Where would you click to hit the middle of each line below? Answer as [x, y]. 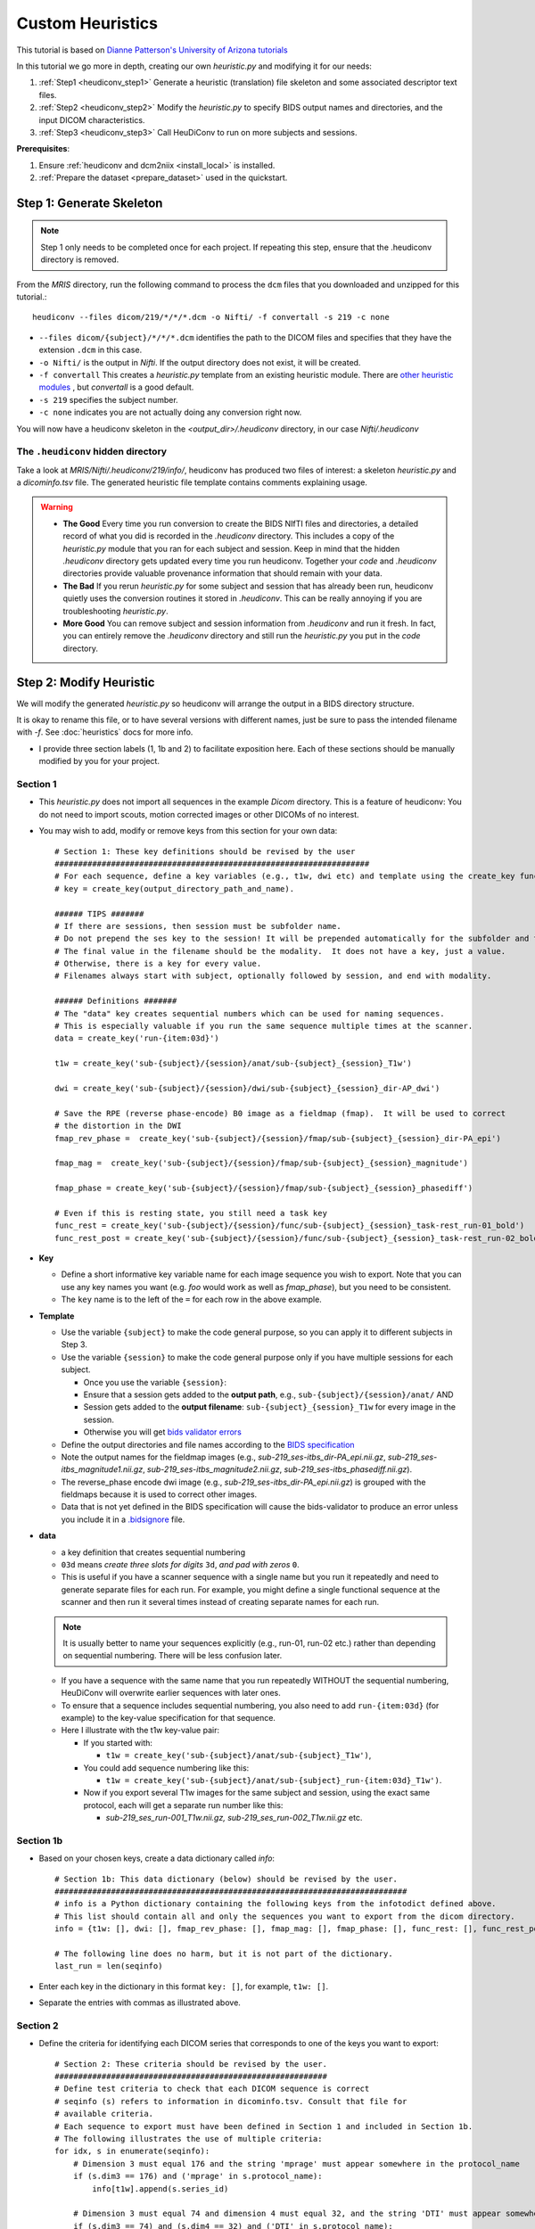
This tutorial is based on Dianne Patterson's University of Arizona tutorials [152, 50]
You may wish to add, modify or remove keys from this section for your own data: [188, 831]
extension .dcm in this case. [91, 350]
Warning [57, 507]
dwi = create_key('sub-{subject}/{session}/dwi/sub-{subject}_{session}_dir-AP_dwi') [247, 1088]
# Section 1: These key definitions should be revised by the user [205, 851]
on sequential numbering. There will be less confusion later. [173, 1656]
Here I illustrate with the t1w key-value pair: [140, 1731]
